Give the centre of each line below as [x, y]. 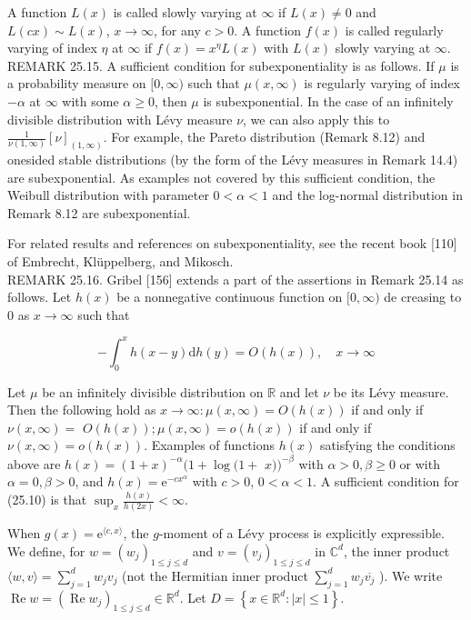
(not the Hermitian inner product [215, 575]
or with [420, 463]
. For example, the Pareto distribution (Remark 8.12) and [264, 137]
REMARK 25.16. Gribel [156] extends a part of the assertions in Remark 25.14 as [235, 279]
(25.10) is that [47, 500]
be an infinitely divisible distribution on [153, 391]
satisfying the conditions [387, 445]
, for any [177, 30]
